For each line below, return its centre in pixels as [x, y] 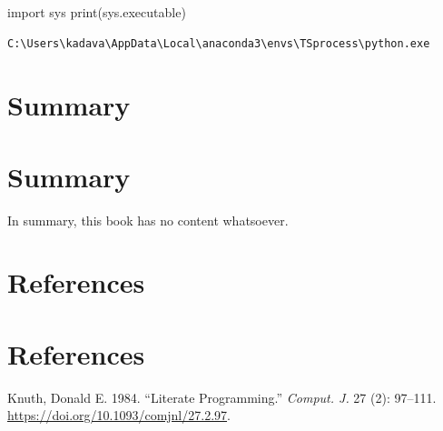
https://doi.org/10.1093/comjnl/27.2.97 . [119, 415]
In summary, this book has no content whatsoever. [148, 220]
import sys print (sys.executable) [97, 12]
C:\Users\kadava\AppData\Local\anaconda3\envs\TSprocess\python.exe [219, 43]
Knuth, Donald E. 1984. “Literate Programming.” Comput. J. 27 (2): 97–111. [222, 397]
